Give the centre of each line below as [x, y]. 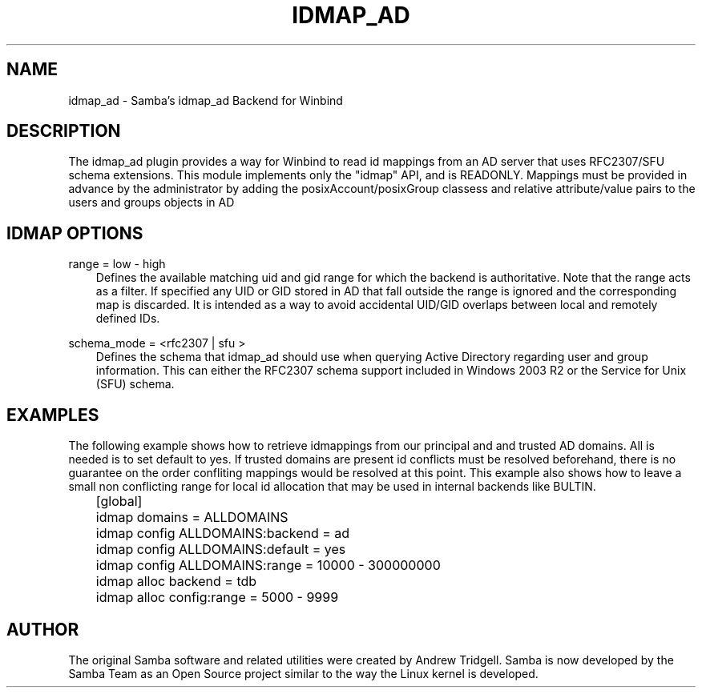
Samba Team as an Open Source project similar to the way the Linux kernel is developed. [303, 673]
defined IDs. [128, 319]
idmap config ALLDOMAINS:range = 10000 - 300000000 [268, 566]
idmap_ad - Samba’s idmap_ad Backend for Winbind [206, 100]
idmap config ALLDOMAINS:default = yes [221, 550]
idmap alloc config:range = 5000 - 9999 [217, 598]
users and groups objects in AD [151, 203]
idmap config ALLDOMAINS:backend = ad [223, 534]
